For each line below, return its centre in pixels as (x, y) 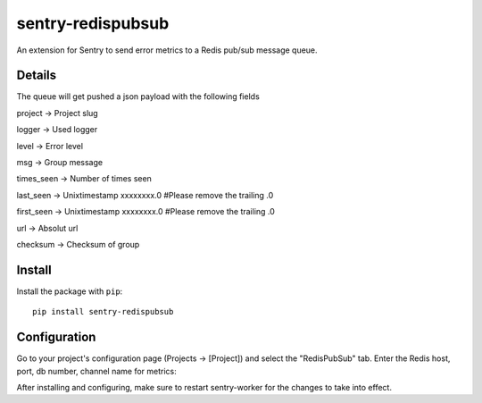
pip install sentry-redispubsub (103, 312)
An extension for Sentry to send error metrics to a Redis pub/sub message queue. (167, 50)
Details (37, 76)
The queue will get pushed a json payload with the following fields (138, 97)
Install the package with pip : (70, 291)
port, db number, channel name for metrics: (97, 371)
